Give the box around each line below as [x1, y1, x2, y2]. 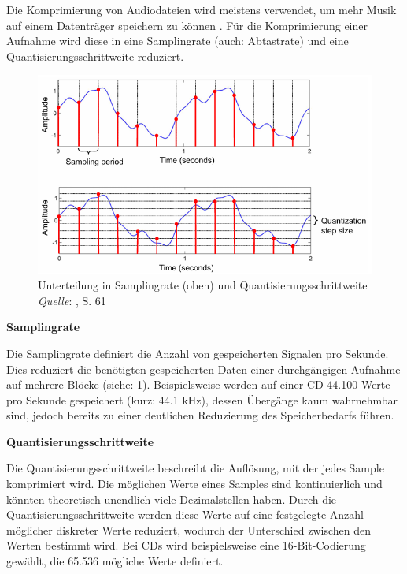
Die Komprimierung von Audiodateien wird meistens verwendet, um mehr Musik [6, 2, 397, 17]
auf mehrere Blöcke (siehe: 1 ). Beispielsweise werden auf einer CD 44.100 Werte [6, 376, 390, 393]
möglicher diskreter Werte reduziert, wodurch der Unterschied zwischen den [6, 521, 371, 538]
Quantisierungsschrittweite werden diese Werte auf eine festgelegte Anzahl [6, 506, 364, 523]
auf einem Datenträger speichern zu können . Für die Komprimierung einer [6, 17, 368, 33]
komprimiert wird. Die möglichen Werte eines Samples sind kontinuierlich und [6, 475, 383, 492]
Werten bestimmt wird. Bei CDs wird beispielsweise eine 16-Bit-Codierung [6, 537, 366, 553]
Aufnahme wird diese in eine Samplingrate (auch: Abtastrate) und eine [6, 32, 349, 49]
